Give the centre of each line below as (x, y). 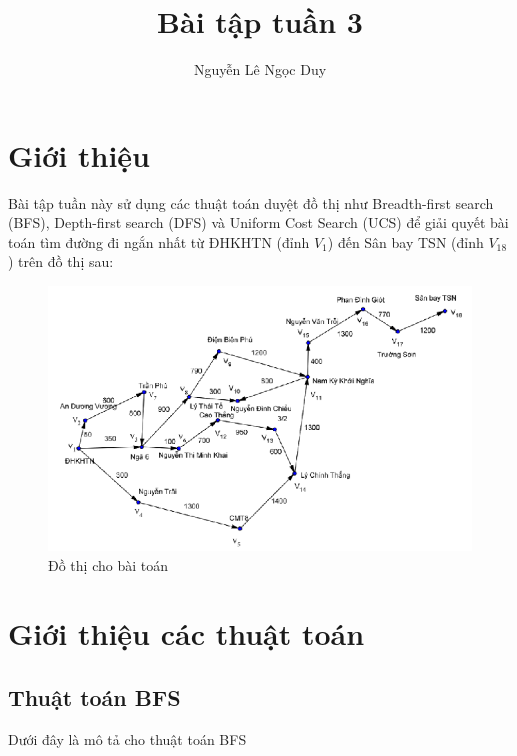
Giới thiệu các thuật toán (186, 633)
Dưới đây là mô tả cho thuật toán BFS (127, 738)
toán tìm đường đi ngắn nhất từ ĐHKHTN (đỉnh (159, 241)
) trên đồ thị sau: (61, 261)
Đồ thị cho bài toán (108, 564)
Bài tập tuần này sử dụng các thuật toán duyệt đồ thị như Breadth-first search (251, 202)
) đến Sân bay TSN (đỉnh (405, 241)
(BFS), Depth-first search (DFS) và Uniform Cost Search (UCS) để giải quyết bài (258, 222)
